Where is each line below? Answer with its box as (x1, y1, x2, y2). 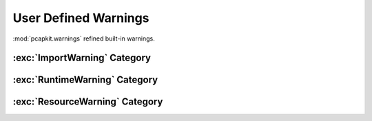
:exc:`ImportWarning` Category (12, 52, 152, 64)
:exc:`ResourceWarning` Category (12, 96, 163, 108)
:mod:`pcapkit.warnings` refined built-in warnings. (12, 34, 155, 43)
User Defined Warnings (12, 10, 149, 25)
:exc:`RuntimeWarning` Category (12, 74, 158, 86)
